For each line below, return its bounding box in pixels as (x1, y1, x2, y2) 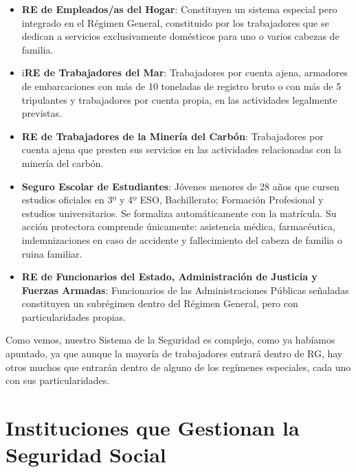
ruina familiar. (21, 246, 82, 260)
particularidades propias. (21, 309, 126, 324)
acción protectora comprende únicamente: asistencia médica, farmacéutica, (21, 219, 335, 234)
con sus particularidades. (5, 373, 110, 387)
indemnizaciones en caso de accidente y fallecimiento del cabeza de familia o (21, 232, 342, 247)
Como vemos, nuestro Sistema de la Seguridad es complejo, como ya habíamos (5, 333, 335, 347)
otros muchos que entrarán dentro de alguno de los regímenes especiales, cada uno (5, 359, 351, 374)
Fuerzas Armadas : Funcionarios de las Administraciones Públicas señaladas (21, 282, 349, 297)
